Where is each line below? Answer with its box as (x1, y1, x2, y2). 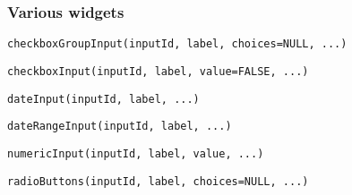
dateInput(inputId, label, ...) (7, 92, 200, 106)
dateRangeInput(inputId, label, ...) (7, 120, 232, 133)
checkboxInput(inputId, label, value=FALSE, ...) (7, 64, 309, 78)
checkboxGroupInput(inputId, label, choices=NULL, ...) (7, 38, 348, 51)
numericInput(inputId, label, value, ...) (7, 147, 264, 160)
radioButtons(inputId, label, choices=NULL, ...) (7, 174, 309, 188)
